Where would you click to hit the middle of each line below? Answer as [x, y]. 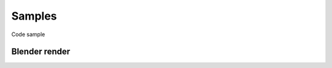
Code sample [28, 34]
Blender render [41, 52]
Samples [34, 16]
